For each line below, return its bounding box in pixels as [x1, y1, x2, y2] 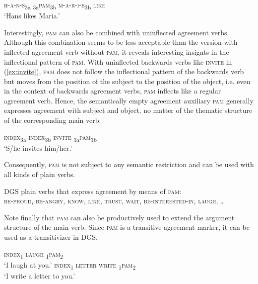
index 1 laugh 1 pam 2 [4, 248, 63, 260]
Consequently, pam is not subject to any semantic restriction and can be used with [4, 159, 254, 170]
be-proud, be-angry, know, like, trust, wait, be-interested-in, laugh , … [4, 195, 225, 206]
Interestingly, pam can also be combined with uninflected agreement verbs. [4, 27, 229, 37]
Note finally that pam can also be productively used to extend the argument [4, 212, 235, 222]
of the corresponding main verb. [4, 115, 101, 125]
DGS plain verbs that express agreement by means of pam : [4, 186, 182, 196]
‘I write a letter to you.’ [4, 270, 75, 281]
